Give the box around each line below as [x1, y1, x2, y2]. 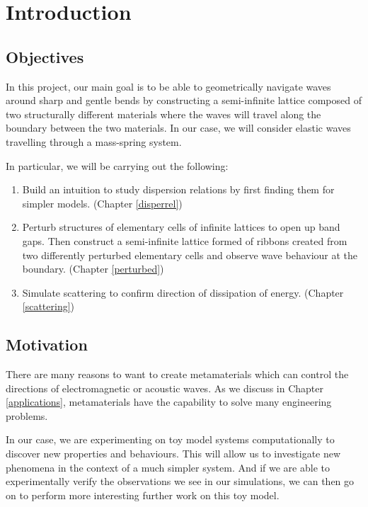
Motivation [6, 334, 88, 355]
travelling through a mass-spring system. [6, 134, 182, 149]
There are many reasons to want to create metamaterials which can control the [6, 367, 349, 382]
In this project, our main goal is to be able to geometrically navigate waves [6, 79, 331, 93]
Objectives [6, 45, 84, 67]
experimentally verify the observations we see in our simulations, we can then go [6, 474, 355, 489]
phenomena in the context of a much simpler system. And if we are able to [6, 460, 330, 474]
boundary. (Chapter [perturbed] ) [22, 261, 164, 276]
